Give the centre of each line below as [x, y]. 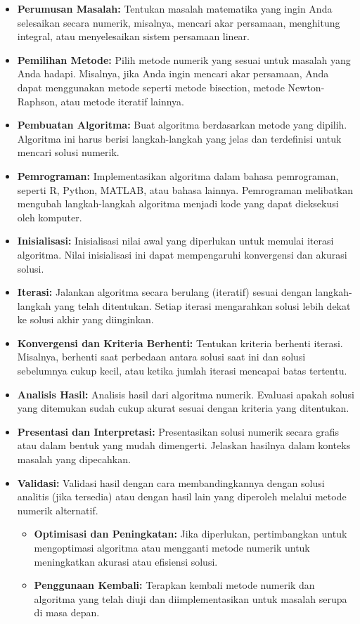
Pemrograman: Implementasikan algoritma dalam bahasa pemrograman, [178, 175]
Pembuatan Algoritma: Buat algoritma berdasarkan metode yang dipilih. [182, 125]
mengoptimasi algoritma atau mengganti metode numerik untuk [172, 547]
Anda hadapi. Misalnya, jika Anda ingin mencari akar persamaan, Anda [173, 73]
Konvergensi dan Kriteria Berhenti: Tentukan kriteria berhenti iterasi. [180, 343]
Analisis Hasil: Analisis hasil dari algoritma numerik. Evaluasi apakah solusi [186, 394]
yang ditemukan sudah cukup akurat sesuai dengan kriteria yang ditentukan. [183, 408]
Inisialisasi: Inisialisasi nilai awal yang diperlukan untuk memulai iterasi [175, 241]
